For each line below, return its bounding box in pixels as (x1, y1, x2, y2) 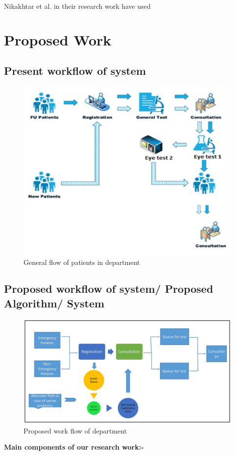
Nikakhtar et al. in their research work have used (4, 1, 151, 11)
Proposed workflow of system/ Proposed (4, 281, 213, 296)
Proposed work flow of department (23, 425, 127, 435)
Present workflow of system (4, 63, 146, 78)
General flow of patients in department (23, 257, 140, 267)
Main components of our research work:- (4, 442, 144, 452)
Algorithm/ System (4, 295, 105, 310)
